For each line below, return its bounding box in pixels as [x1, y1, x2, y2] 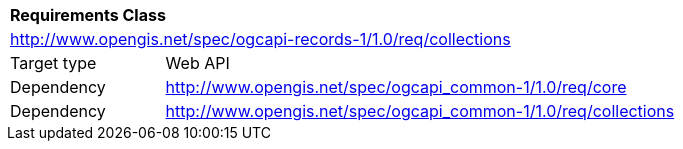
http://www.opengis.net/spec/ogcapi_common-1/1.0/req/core [165, 77, 627, 97]
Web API [165, 53, 230, 73]
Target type [10, 53, 97, 73]
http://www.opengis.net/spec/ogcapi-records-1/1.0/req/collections [10, 29, 511, 49]
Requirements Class [10, 5, 166, 25]
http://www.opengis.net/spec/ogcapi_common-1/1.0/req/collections [165, 101, 675, 121]
